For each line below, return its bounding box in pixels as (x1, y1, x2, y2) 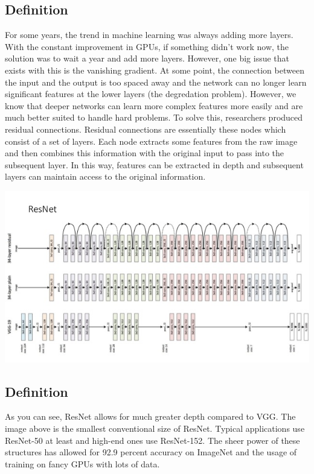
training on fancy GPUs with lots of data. (5, 457, 160, 470)
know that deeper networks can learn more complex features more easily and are (5, 99, 303, 112)
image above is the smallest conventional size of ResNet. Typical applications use (5, 422, 305, 434)
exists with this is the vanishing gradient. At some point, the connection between (5, 63, 304, 76)
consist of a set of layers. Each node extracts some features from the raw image (5, 134, 298, 147)
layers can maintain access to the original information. (5, 170, 206, 183)
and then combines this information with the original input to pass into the (5, 147, 284, 159)
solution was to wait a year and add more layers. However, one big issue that (5, 52, 290, 65)
